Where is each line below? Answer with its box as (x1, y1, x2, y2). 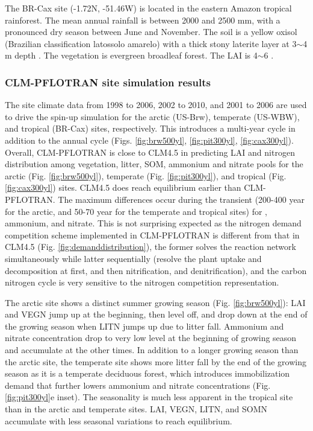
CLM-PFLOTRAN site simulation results (5, 74, 211, 89)
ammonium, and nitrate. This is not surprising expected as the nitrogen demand (5, 217, 302, 229)
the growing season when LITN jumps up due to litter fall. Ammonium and (5, 319, 284, 332)
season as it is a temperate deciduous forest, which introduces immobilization (5, 367, 290, 380)
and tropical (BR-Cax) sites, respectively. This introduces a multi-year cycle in (5, 122, 296, 135)
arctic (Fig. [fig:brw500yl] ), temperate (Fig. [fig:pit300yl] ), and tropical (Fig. (5, 169, 287, 182)
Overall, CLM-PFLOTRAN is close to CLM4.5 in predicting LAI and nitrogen (5, 145, 295, 158)
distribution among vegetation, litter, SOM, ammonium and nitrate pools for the (5, 158, 303, 170)
